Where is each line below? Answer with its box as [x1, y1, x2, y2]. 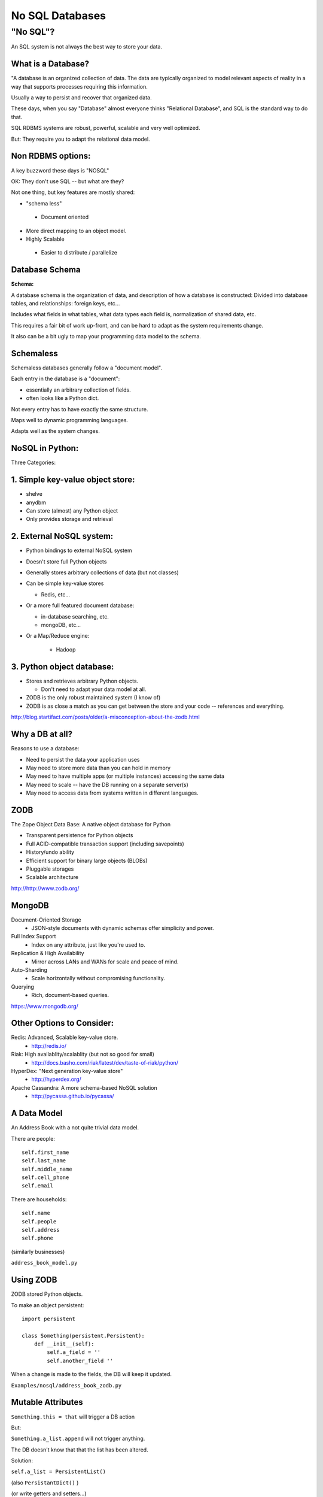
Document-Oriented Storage [11, 916, 81, 923]
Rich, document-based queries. [31, 992, 109, 999]
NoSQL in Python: [11, 443, 79, 453]
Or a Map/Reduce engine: [26, 632, 90, 640]
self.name [22, 1210, 50, 1217]
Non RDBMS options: [11, 151, 91, 161]
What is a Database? [11, 59, 90, 69]
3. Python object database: [11, 662, 114, 672]
